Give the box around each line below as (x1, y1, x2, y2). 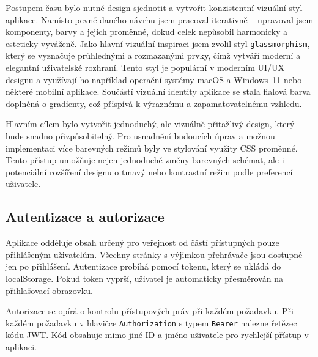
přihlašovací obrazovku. (6, 284, 93, 296)
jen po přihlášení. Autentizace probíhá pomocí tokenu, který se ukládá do (6, 260, 281, 273)
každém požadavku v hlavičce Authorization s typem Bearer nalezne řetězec (6, 316, 297, 329)
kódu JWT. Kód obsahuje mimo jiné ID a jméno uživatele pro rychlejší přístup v (6, 328, 309, 341)
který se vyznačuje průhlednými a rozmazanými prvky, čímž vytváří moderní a (6, 49, 301, 62)
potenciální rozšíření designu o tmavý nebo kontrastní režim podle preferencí (6, 165, 293, 178)
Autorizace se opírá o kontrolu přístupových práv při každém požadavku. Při (6, 304, 294, 317)
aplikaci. (6, 340, 37, 353)
